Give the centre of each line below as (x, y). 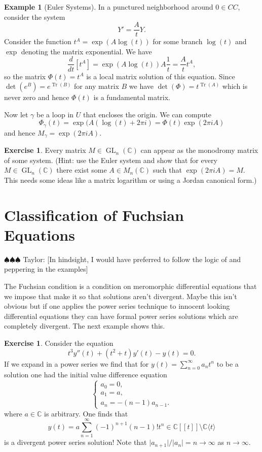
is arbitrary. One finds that (86, 413)
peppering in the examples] (46, 269)
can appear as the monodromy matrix (199, 150)
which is (235, 86)
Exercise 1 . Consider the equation (59, 343)
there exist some (82, 170)
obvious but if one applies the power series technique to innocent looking (117, 306)
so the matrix (25, 76)
